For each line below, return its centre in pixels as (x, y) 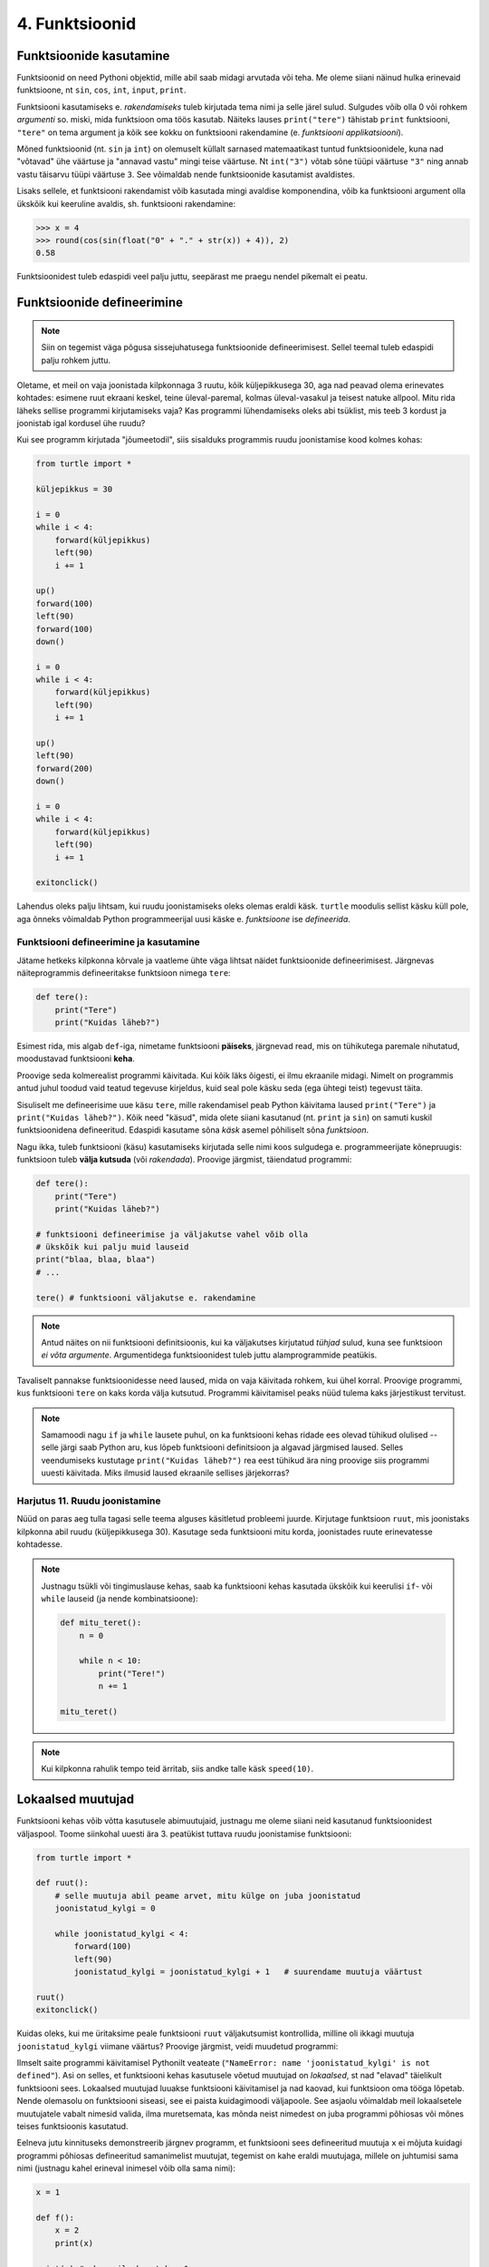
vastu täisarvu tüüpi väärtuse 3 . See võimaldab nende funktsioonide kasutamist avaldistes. (186, 174)
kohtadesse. (40, 1544)
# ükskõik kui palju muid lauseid (112, 1247)
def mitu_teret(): (101, 1623)
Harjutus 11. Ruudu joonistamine (89, 1501)
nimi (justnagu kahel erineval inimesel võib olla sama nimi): (126, 2168)
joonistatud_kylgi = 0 (105, 1908)
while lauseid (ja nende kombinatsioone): (120, 1599)
